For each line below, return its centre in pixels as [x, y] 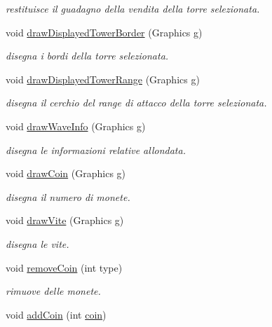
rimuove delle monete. [53, 291]
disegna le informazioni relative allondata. [96, 149]
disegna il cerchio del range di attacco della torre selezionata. [136, 103]
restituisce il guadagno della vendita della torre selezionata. [133, 8]
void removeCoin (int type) [64, 267]
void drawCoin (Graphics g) [66, 173]
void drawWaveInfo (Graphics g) [76, 126]
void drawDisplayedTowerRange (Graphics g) [103, 79]
